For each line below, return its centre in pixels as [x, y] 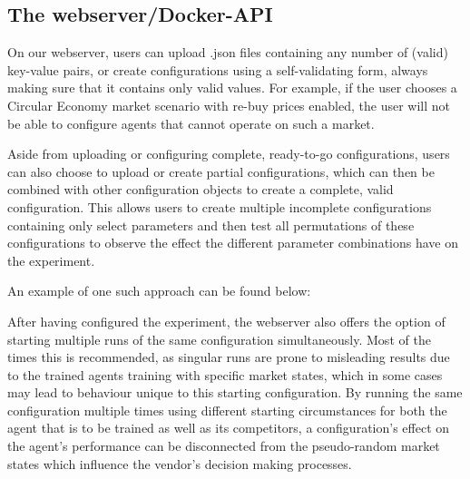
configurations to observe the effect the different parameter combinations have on [233, 243]
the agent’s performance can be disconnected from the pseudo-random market [224, 446]
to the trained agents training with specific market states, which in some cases [225, 374]
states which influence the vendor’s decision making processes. [180, 463]
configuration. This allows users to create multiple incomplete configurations [220, 206]
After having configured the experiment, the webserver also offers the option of [226, 321]
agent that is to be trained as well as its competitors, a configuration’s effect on [229, 428]
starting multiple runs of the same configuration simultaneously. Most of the [219, 339]
